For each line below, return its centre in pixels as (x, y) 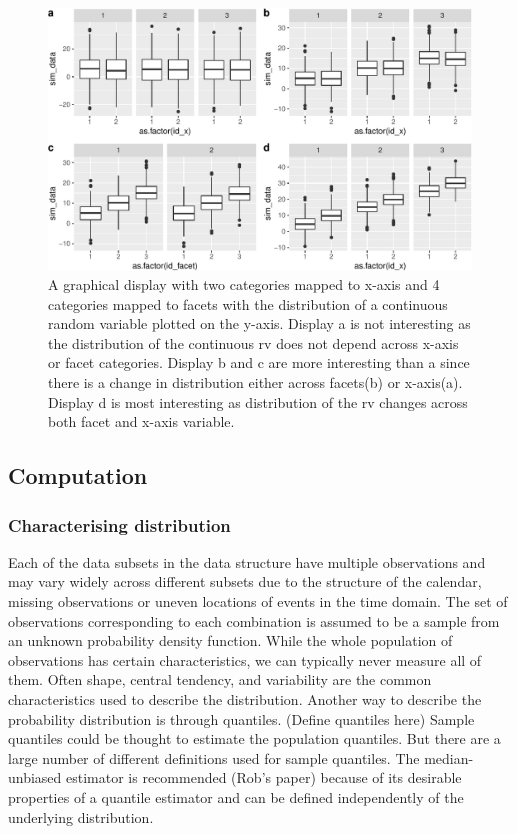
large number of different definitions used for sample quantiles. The (214, 757)
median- (449, 757)
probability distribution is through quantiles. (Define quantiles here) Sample (241, 718)
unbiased (35, 777)
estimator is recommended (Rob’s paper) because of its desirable (264, 777)
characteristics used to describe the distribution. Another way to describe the (245, 699)
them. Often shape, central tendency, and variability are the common (220, 679)
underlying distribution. (81, 816)
